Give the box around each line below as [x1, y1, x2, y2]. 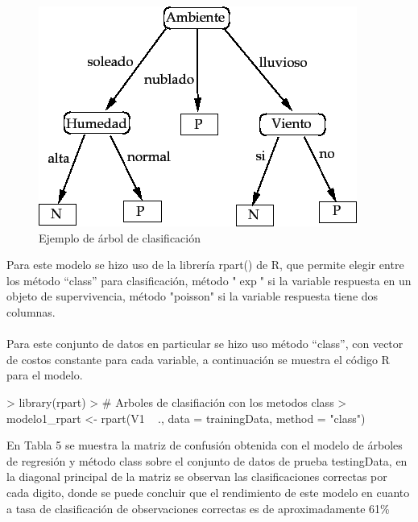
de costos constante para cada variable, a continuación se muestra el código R [6, 350, 390, 367]
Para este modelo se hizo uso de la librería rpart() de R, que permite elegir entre [6, 256, 404, 273]
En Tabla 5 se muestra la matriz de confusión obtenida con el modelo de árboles [6, 437, 403, 454]
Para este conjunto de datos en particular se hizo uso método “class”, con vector [6, 335, 404, 352]
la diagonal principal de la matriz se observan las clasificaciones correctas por [6, 468, 387, 485]
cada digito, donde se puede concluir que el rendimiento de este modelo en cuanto [6, 483, 410, 500]
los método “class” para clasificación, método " [6, 271, 237, 288]
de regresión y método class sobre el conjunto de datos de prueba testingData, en [6, 452, 408, 469]
